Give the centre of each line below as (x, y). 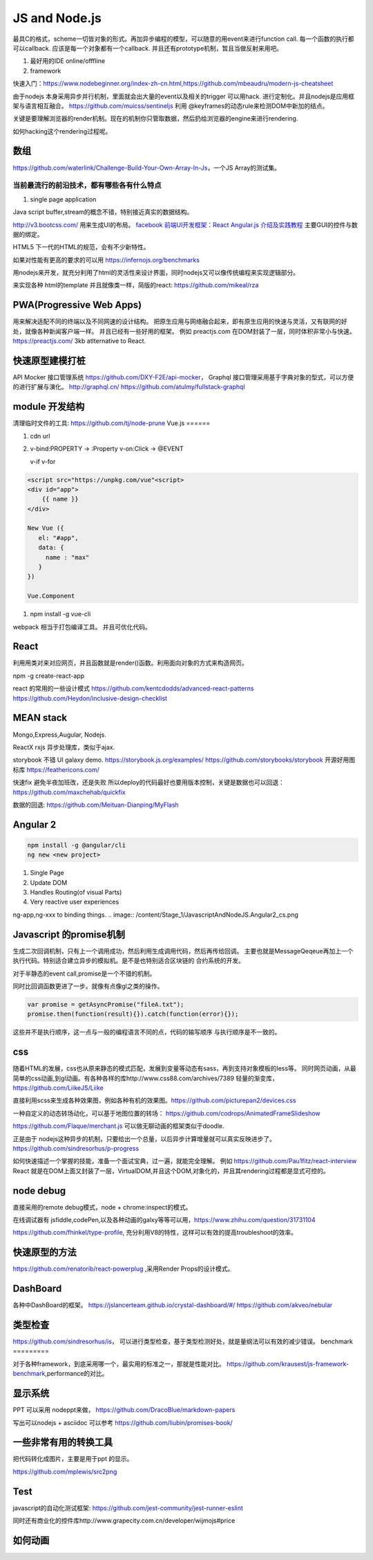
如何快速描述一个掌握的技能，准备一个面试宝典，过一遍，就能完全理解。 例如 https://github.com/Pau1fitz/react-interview (185, 1161)
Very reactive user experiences (75, 902)
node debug (39, 1191)
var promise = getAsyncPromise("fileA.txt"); (106, 1004)
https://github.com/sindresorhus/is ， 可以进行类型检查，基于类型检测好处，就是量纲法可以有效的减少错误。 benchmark (183, 1342)
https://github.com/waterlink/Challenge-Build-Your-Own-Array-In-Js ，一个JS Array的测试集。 (147, 168)
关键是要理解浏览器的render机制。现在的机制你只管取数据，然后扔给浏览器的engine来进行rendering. (155, 118)
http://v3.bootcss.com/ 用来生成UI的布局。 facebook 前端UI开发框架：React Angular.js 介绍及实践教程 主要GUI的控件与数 (185, 224)
